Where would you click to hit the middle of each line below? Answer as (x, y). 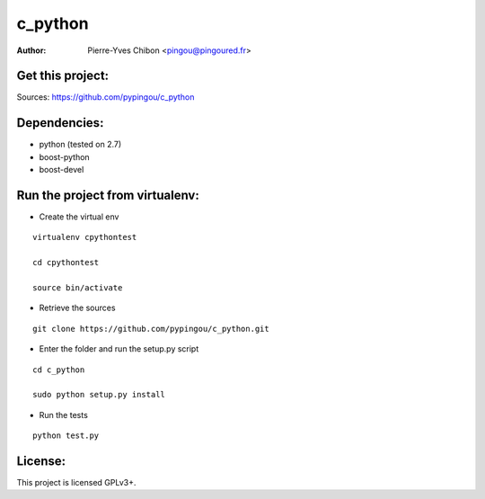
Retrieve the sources (77, 308)
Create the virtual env (79, 217)
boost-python (64, 156)
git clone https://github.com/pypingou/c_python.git (151, 329)
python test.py (66, 436)
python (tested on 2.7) (80, 145)
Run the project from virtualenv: (108, 195)
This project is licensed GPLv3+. (76, 483)
